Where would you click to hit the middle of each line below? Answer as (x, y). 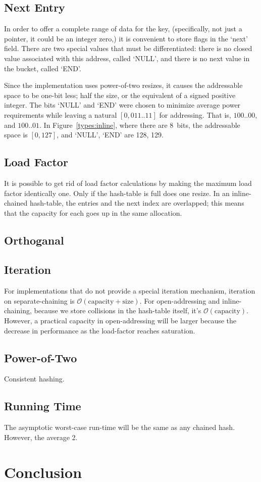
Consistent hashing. (34, 379)
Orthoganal (34, 240)
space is (16, 135)
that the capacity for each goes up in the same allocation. (93, 212)
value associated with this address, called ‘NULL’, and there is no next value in (127, 58)
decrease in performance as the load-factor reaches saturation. (100, 330)
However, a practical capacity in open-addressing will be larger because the (120, 321)
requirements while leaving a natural (61, 114)
